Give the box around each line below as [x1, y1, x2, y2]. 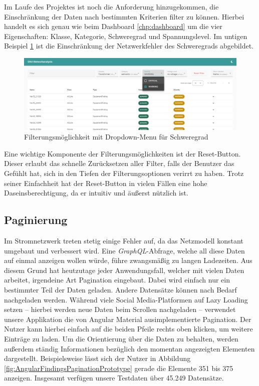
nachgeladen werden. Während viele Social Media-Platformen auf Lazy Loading [4, 294, 248, 304]
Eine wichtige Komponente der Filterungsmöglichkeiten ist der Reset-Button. [4, 148, 241, 158]
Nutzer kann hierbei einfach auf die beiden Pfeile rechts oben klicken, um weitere [4, 323, 253, 334]
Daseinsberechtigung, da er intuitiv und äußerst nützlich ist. [4, 187, 188, 198]
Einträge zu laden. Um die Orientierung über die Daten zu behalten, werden [4, 333, 238, 343]
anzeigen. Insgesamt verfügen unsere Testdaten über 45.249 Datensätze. [4, 372, 224, 383]
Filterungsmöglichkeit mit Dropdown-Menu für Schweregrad [24, 131, 208, 142]
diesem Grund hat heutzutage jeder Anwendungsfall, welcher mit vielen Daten [4, 264, 244, 275]
